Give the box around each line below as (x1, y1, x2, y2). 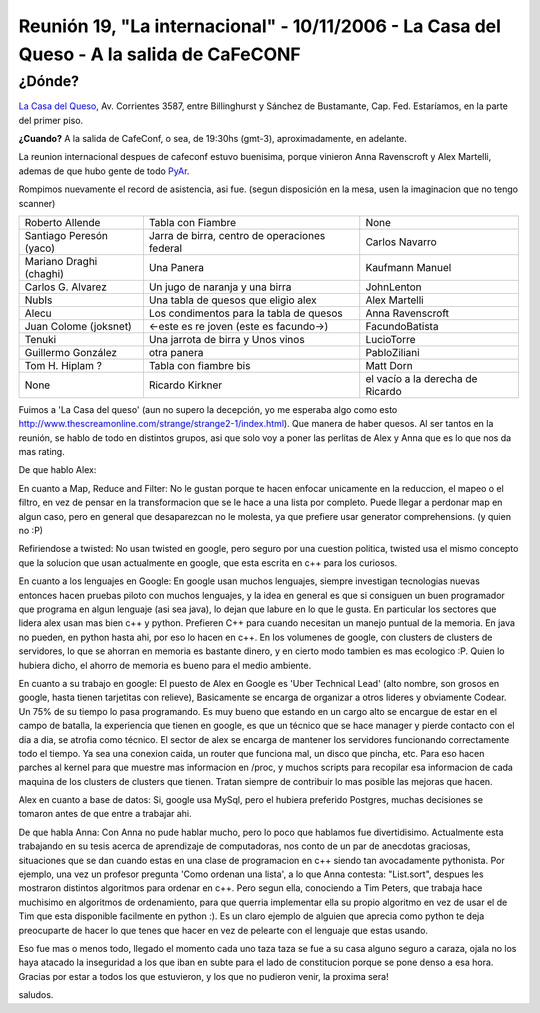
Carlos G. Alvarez (24, 280, 107, 294)
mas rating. (18, 446, 65, 458)
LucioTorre (365, 332, 416, 346)
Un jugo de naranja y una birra (148, 280, 292, 294)
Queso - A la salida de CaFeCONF (18, 43, 302, 65)
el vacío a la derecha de (365, 371, 478, 385)
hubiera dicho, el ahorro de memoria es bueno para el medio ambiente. (18, 659, 312, 671)
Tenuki (24, 332, 57, 346)
